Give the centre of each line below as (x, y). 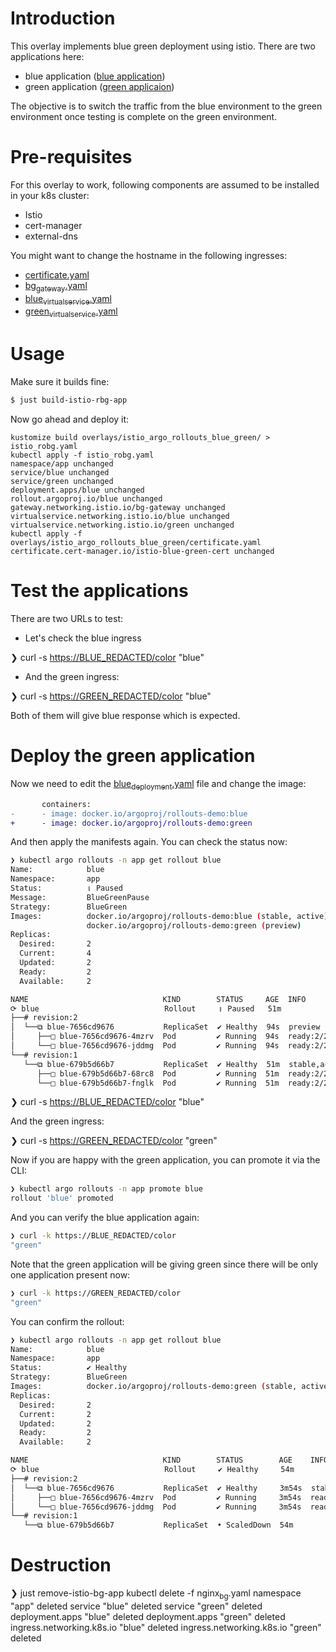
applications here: (47, 56)
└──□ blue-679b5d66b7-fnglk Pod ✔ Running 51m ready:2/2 (182, 1083)
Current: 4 (55, 953)
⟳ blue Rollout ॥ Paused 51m (146, 1008)
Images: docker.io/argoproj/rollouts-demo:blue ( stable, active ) (169, 916)
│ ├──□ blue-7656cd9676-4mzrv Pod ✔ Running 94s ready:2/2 (169, 1037)
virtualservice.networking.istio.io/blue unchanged (120, 517)
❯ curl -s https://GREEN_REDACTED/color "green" (114, 1141)
